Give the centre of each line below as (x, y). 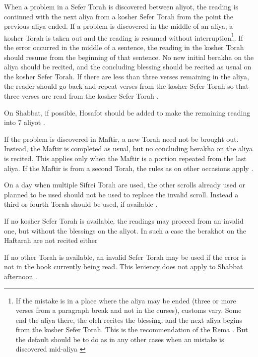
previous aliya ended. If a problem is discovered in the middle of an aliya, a (119, 26)
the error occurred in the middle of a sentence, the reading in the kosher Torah (124, 47)
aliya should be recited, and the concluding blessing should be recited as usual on (128, 67)
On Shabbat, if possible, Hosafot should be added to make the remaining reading (127, 112)
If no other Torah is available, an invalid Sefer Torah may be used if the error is (125, 257)
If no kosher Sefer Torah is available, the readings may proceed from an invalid (124, 220)
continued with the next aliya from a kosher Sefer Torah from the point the (119, 16)
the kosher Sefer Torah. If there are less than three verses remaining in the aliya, (127, 76)
